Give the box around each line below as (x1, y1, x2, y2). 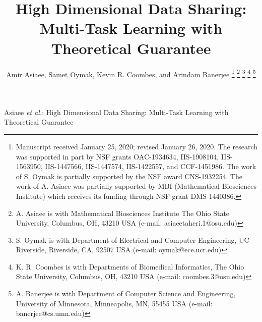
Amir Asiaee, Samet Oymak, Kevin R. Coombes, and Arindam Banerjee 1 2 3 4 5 (6, 67, 256, 79)
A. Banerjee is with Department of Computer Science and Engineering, (16, 288, 236, 299)
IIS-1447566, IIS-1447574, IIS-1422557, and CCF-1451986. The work (45, 161, 256, 172)
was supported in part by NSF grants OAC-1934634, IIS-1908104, (16, 151, 219, 162)
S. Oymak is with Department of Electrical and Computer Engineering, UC (16, 234, 249, 245)
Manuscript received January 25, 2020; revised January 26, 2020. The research (16, 141, 258, 151)
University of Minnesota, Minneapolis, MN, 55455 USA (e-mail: (16, 298, 213, 308)
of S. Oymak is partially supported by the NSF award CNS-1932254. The (16, 171, 243, 181)
